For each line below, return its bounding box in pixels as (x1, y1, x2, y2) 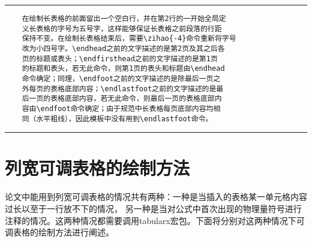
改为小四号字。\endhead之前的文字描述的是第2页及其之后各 (22, 44, 225, 53)
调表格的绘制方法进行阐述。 (5, 226, 114, 238)
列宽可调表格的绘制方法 (5, 156, 190, 180)
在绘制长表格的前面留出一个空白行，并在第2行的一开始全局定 (22, 14, 226, 23)
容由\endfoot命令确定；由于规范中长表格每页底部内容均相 (22, 104, 221, 113)
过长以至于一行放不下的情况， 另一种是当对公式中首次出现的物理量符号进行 (5, 202, 302, 214)
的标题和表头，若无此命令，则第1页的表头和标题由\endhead (22, 64, 225, 73)
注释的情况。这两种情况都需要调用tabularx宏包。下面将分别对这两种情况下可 (5, 214, 305, 226)
